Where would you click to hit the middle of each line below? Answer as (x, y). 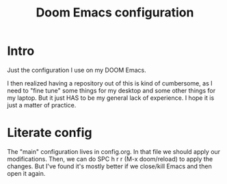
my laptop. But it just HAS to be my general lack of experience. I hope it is (111, 98)
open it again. (26, 173)
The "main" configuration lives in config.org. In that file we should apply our (114, 151)
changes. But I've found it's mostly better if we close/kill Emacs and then (109, 166)
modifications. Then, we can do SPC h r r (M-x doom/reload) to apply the (110, 159)
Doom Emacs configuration (115, 13)
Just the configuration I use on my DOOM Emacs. (77, 70)
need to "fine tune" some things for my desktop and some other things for (111, 90)
